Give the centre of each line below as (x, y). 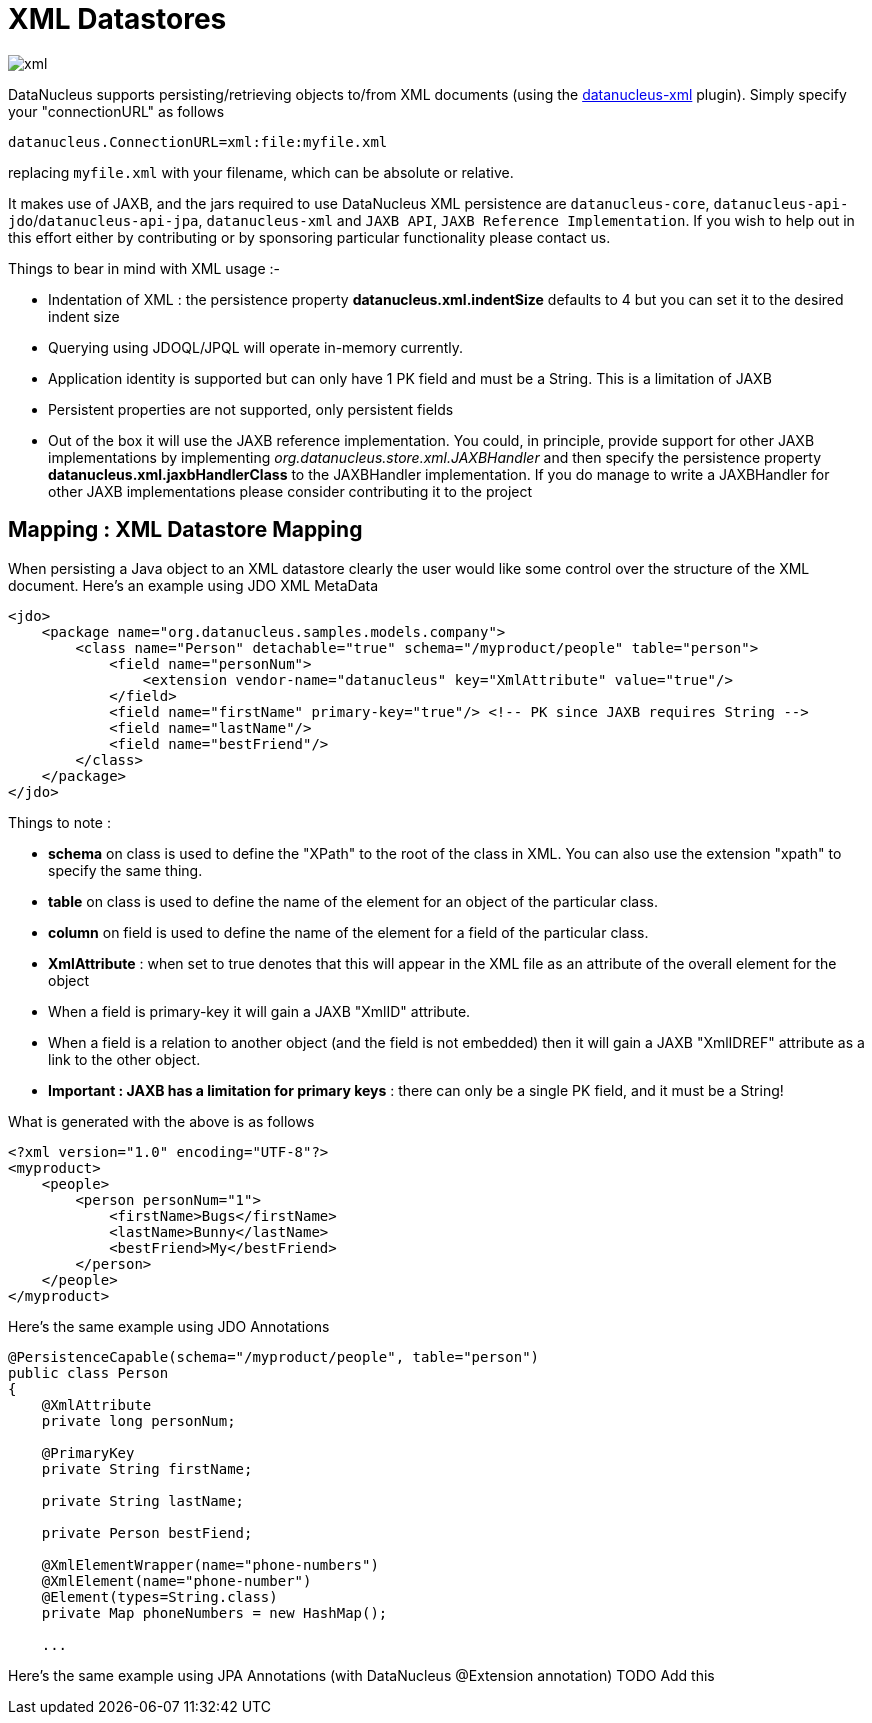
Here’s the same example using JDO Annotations (169, 1326)
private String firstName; (147, 1468)
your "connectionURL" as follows (116, 111)
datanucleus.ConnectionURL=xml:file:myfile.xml (198, 141)
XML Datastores (117, 19)
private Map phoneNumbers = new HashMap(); (214, 1612)
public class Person (88, 1372)
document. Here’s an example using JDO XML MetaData (193, 585)
